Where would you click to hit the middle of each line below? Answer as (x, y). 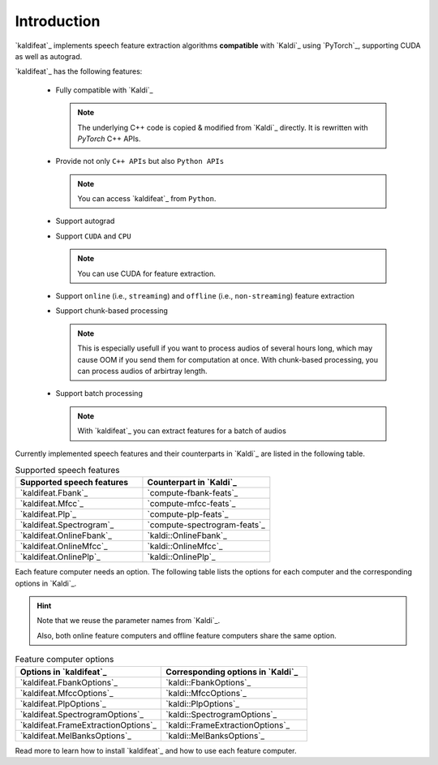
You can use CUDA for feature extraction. (147, 273)
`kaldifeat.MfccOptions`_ (67, 693)
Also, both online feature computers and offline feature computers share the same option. (187, 635)
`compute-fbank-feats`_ (193, 493)
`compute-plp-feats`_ (188, 514)
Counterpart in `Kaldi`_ (192, 483)
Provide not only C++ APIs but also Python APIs (140, 161)
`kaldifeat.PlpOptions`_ (63, 703)
